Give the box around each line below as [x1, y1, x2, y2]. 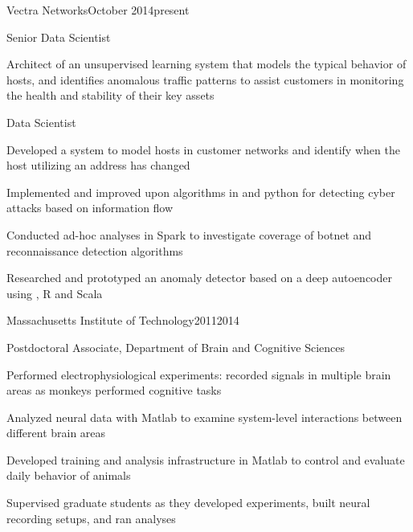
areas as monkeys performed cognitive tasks [6, 382, 222, 399]
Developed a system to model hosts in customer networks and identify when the [6, 141, 400, 158]
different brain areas [6, 424, 106, 441]
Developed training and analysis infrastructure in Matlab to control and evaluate [6, 451, 405, 468]
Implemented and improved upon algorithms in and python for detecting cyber [6, 183, 395, 200]
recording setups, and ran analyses [6, 509, 176, 526]
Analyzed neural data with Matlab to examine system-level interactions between [6, 408, 403, 425]
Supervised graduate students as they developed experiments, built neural [6, 494, 370, 511]
